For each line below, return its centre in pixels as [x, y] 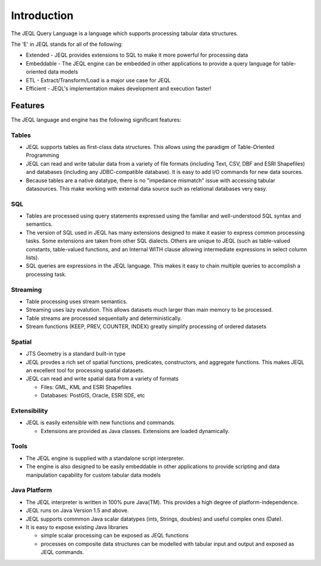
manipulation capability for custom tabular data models [93, 475]
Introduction [42, 15]
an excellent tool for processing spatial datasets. [85, 370]
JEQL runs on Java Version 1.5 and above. [77, 511]
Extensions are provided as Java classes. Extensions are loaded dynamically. [135, 431]
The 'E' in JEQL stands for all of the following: [67, 44]
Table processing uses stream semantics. [77, 301]
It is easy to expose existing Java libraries [77, 527]
